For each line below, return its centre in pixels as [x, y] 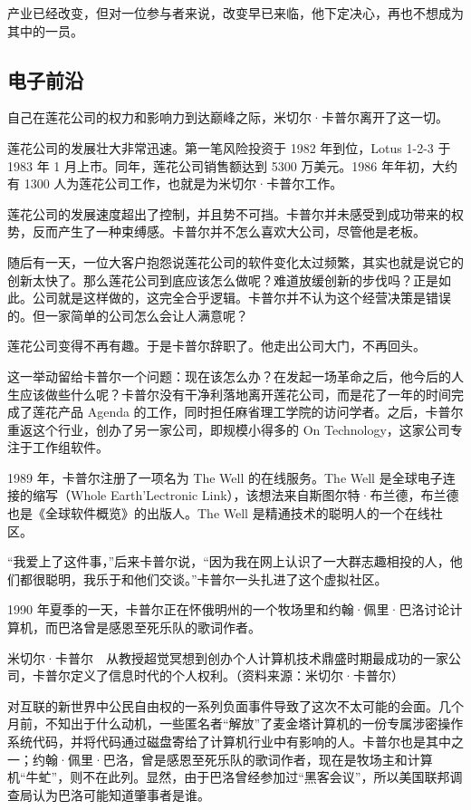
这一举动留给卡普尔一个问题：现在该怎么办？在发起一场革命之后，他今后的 [229, 376]
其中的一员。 [45, 30]
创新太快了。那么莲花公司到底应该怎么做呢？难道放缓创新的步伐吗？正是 [223, 280]
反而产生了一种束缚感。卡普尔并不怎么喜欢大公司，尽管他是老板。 [229, 231]
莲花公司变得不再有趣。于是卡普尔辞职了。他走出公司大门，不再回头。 [216, 346]
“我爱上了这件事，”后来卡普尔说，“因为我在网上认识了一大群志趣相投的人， [229, 561]
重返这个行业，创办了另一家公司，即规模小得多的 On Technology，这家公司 [229, 429]
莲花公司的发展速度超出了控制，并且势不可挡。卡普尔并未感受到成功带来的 [229, 213]
